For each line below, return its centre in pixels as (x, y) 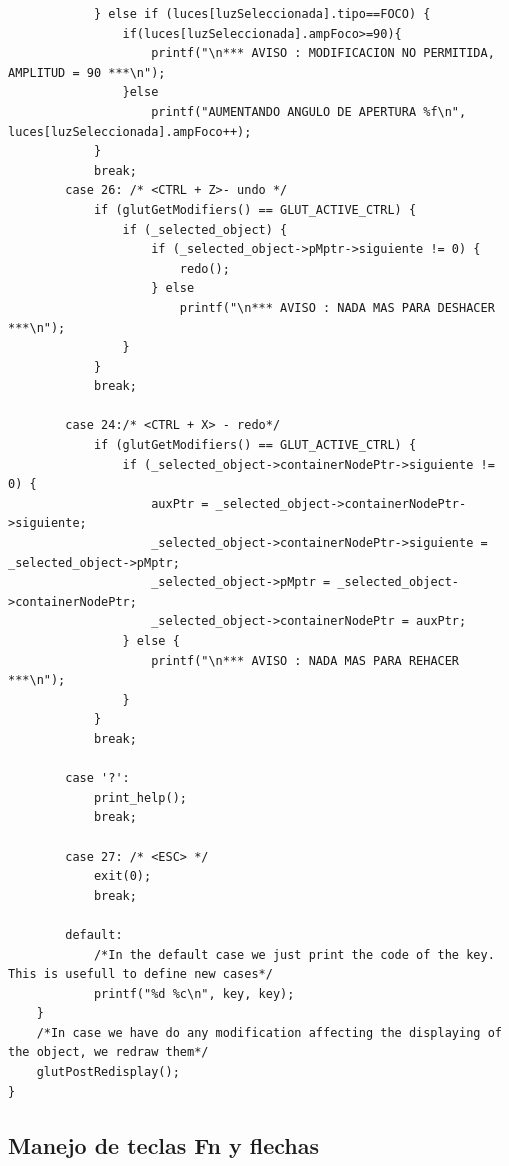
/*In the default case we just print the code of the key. (294, 954)
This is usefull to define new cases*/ (140, 974)
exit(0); (122, 876)
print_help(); (140, 797)
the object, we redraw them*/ (108, 1052)
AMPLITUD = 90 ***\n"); (87, 72)
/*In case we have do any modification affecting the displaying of (269, 1032)
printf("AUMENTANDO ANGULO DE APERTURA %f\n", (309, 111)
